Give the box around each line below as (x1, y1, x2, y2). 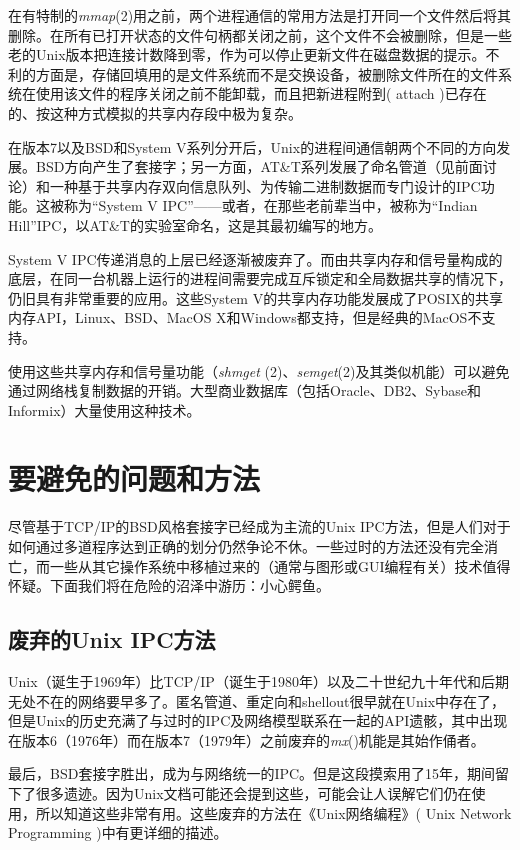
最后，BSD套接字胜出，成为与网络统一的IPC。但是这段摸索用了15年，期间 (8, 763, 496, 784)
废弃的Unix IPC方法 (8, 624, 216, 655)
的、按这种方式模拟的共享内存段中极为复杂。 (8, 102, 302, 123)
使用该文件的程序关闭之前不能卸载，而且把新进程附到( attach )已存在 (35, 83, 487, 104)
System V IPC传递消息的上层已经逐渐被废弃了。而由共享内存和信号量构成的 (8, 248, 503, 269)
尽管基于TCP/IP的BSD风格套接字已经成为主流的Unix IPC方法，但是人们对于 (8, 516, 511, 537)
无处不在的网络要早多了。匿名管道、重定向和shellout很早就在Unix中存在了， (8, 690, 506, 711)
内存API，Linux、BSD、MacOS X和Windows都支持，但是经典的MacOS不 (8, 307, 482, 328)
